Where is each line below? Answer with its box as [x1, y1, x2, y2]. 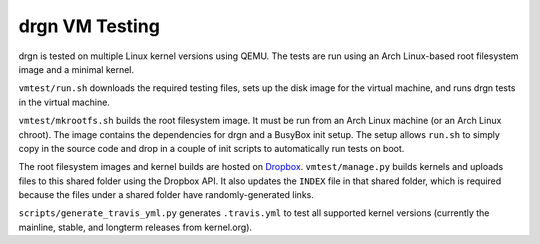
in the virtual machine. [18, 96, 110, 108]
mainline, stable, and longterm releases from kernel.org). [18, 221, 253, 233]
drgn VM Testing [18, 15, 160, 37]
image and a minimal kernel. [18, 63, 135, 75]
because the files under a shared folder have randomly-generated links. [18, 189, 315, 201]
